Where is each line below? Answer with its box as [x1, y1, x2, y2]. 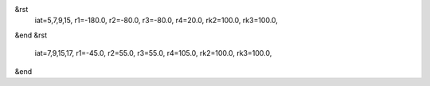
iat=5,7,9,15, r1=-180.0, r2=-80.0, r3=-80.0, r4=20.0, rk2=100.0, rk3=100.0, [34, 16, 279, 25]
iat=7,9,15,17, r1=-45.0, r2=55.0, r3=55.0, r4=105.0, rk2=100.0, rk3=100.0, [34, 49, 272, 58]
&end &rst [14, 30, 48, 40]
